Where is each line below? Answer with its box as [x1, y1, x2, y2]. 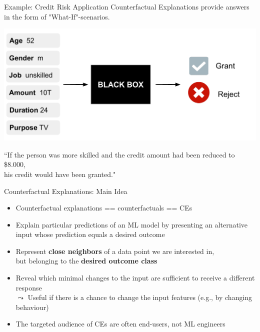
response [15, 282, 42, 292]
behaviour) [15, 301, 49, 312]
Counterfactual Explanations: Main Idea [4, 185, 127, 196]
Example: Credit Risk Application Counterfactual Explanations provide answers [4, 1, 249, 11]
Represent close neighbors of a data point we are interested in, [15, 245, 214, 256]
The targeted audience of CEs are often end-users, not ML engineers [15, 318, 225, 329]
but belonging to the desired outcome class [15, 255, 157, 266]
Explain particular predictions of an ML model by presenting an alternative [15, 219, 247, 229]
